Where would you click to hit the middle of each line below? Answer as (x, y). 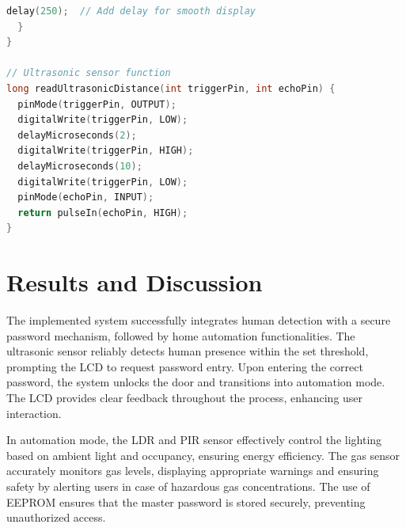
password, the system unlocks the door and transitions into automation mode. (196, 382)
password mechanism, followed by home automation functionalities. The (181, 335)
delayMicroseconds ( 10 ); (80, 166)
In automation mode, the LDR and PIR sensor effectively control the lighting (194, 440)
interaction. (34, 413)
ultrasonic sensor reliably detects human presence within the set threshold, (188, 351)
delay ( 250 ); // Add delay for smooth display (131, 11)
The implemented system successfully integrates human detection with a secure (199, 320)
